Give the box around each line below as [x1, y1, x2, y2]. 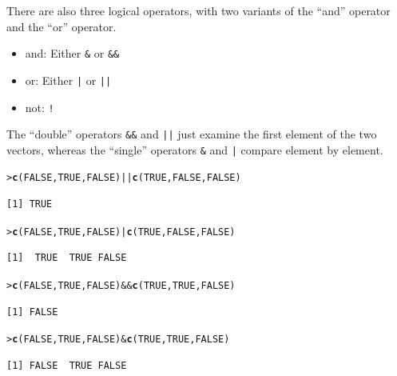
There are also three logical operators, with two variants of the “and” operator [6, 2, 391, 18]
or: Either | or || [25, 71, 112, 88]
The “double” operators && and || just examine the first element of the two [6, 126, 377, 142]
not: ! [25, 98, 54, 115]
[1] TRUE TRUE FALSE [6, 252, 127, 264]
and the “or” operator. [6, 18, 117, 34]
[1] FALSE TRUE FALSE [6, 359, 127, 371]
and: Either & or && [25, 45, 120, 62]
